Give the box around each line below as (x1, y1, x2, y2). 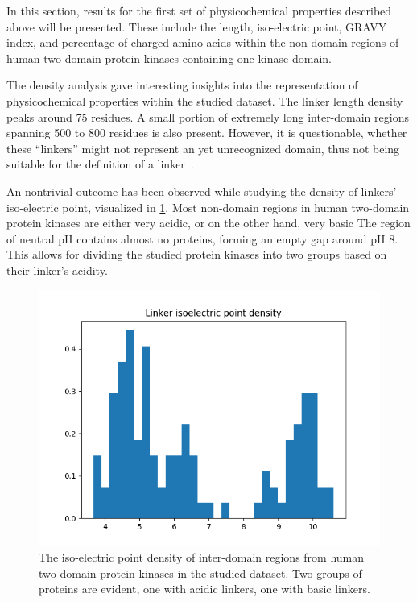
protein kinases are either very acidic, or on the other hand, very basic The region (6, 214, 411, 231)
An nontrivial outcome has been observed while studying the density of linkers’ (6, 182, 397, 199)
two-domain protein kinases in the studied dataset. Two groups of (39, 564, 362, 581)
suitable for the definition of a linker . (6, 156, 194, 172)
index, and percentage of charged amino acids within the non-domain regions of (6, 34, 399, 51)
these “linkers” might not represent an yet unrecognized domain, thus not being (6, 139, 400, 156)
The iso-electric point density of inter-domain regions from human (39, 549, 365, 566)
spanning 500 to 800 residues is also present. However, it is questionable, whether (6, 124, 407, 141)
